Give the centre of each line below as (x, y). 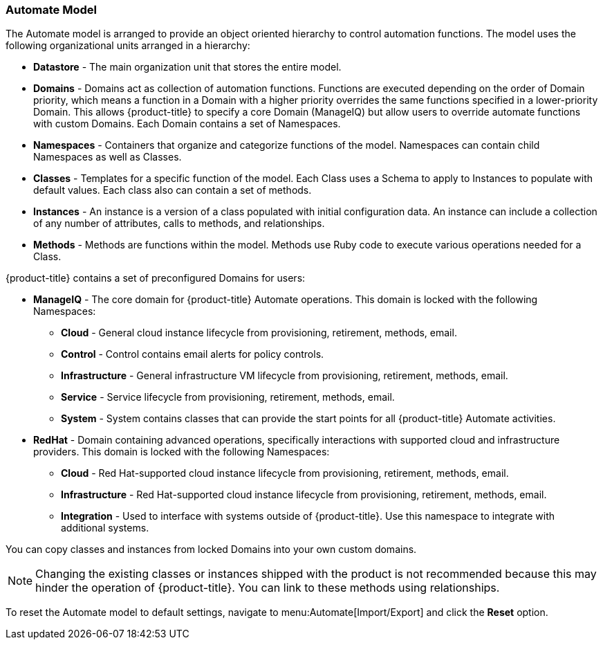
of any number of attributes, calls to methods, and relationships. (179, 224)
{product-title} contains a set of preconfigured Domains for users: (156, 278)
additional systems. (105, 528)
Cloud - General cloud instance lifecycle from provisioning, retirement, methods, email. (259, 333)
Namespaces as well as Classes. (108, 157)
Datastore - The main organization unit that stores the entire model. (187, 67)
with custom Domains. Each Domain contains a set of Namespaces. (187, 124)
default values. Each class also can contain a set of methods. (173, 190)
